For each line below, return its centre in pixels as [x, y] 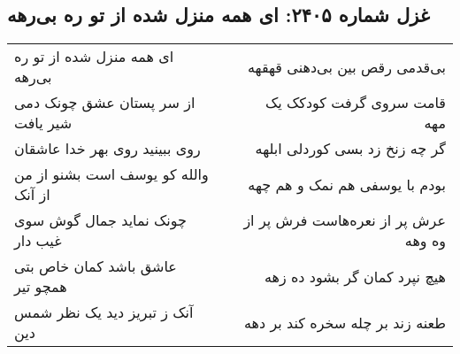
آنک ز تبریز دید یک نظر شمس [104, 312]
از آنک [32, 195]
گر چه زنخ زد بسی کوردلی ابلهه [350, 149]
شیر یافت [43, 123]
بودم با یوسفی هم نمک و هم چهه [347, 184]
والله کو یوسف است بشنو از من [111, 174]
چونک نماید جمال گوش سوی [100, 220]
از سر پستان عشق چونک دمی [105, 103]
